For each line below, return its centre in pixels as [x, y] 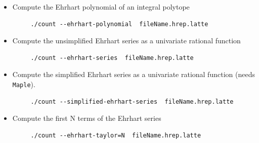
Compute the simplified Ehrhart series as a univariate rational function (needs [134, 74]
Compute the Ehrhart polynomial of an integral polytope [101, 7]
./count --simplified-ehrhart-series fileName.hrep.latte [132, 101]
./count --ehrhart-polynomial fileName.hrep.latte [119, 24]
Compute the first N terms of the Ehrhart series [87, 118]
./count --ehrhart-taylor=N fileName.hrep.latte [116, 135]
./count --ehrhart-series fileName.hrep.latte [112, 58]
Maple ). [24, 84]
